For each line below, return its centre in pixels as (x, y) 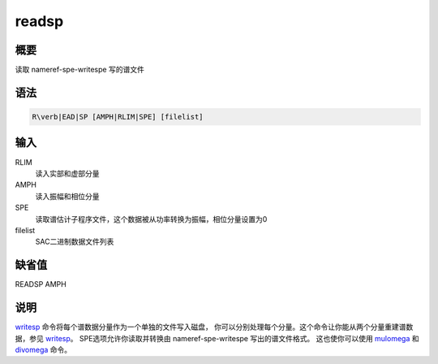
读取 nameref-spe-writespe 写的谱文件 (80, 70)
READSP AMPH (41, 284)
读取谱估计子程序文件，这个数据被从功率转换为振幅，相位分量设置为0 (151, 219)
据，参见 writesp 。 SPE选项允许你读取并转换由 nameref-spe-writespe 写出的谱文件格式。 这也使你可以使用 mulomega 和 (217, 338)
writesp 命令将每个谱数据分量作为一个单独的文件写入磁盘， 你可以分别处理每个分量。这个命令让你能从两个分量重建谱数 (214, 327)
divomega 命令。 (43, 349)
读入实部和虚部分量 (67, 173)
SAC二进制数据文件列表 (75, 242)
